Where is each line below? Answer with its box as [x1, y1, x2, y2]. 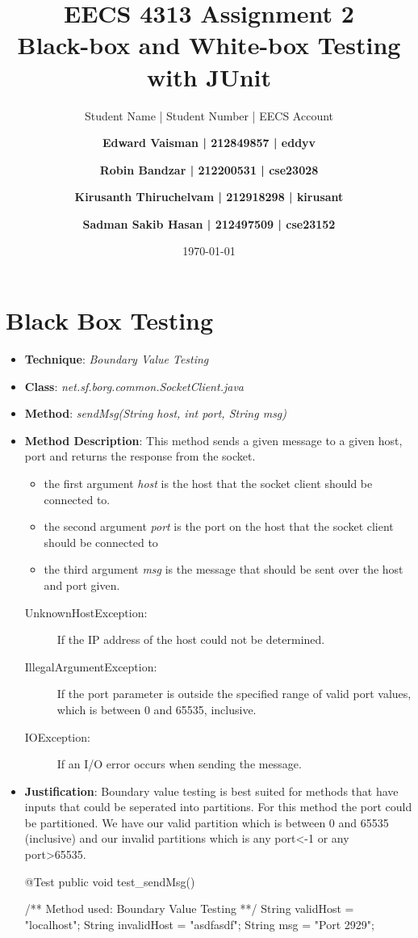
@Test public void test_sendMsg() [24, 873, 195, 890]
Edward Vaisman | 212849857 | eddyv [102, 134, 316, 151]
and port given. [44, 576, 120, 593]
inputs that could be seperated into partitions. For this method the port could [24, 798, 412, 815]
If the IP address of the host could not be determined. [56, 631, 325, 648]
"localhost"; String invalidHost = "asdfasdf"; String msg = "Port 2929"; [24, 915, 374, 932]
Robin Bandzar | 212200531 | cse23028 [99, 161, 319, 178]
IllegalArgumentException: [24, 658, 157, 675]
